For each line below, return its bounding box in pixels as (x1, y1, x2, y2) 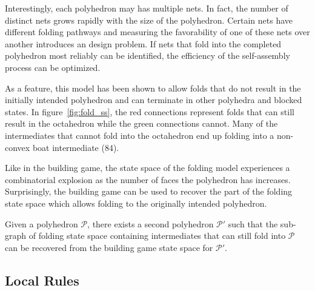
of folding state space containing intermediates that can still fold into (28, 229, 286, 242)
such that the (228, 217, 278, 230)
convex (5, 141, 30, 153)
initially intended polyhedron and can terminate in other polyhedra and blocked (5, 93, 302, 106)
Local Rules (5, 270, 79, 289)
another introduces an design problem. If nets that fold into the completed (5, 37, 282, 50)
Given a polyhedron (5, 217, 78, 230)
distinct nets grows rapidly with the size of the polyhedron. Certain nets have (5, 13, 293, 26)
